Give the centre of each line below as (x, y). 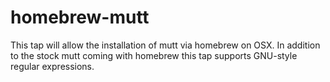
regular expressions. (52, 66)
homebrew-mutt (80, 17)
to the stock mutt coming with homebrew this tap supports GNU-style (154, 55)
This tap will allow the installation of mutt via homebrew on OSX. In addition (165, 45)
